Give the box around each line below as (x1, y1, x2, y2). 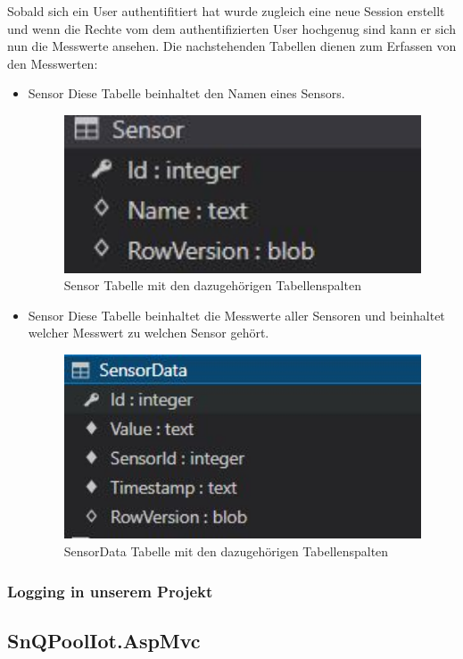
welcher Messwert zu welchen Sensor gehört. (28, 323, 269, 342)
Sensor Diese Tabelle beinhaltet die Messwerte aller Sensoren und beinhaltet (28, 305, 445, 324)
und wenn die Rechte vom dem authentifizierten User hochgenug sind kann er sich (7, 19, 456, 38)
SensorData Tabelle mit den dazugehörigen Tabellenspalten (63, 542, 389, 561)
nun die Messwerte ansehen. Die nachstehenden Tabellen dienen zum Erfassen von (7, 37, 457, 55)
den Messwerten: (7, 54, 98, 72)
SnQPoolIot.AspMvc (7, 626, 201, 654)
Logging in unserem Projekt (7, 580, 213, 602)
